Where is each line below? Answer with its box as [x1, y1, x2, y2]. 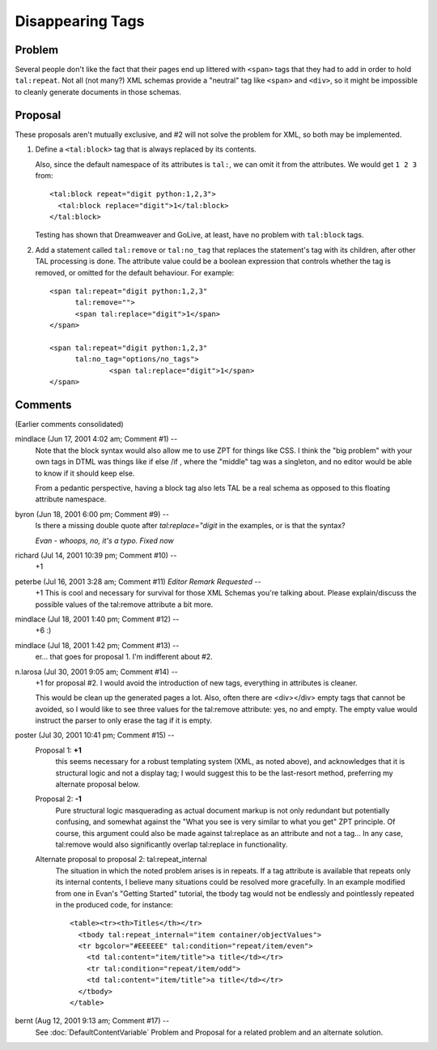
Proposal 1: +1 [35, 745, 83, 755]
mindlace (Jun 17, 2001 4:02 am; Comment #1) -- [15, 434, 178, 444]
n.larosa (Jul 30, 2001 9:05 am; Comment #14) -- [15, 667, 178, 677]
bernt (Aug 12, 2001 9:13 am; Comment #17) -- [15, 1016, 170, 1026]
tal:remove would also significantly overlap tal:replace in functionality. [55, 839, 288, 849]
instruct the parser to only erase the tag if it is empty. [35, 715, 213, 725]
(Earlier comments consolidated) [15, 420, 125, 429]
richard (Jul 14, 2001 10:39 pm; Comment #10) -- [15, 550, 177, 560]
